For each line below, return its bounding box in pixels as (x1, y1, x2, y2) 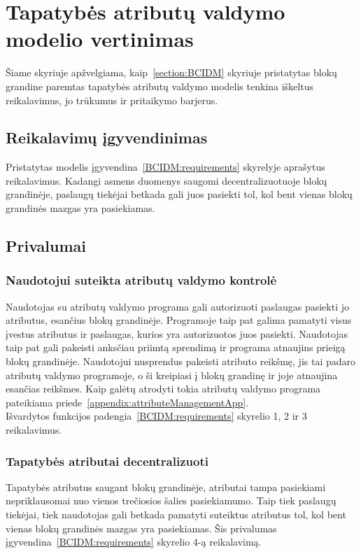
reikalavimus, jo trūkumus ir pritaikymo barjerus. (6, 92, 218, 107)
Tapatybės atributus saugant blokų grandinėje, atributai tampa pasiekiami (6, 479, 326, 494)
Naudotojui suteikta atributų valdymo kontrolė (6, 271, 277, 289)
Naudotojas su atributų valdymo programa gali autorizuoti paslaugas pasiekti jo (6, 299, 349, 313)
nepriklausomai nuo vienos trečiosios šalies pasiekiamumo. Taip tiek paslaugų (6, 493, 337, 508)
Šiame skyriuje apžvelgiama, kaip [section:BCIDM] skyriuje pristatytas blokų (6, 65, 337, 80)
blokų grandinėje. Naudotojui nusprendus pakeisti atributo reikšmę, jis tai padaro (6, 354, 356, 369)
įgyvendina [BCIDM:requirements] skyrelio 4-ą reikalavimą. (6, 534, 262, 549)
